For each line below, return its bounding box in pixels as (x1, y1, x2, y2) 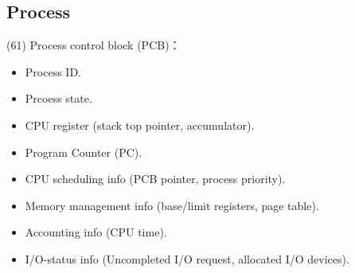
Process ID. (25, 63, 81, 80)
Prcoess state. (25, 90, 92, 107)
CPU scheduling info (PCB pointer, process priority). (25, 170, 286, 187)
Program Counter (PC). (25, 143, 142, 160)
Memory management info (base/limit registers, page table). (25, 197, 319, 213)
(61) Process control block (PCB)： (6, 37, 181, 53)
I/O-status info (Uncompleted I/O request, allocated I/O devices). (25, 250, 349, 267)
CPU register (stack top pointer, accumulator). (25, 116, 255, 133)
